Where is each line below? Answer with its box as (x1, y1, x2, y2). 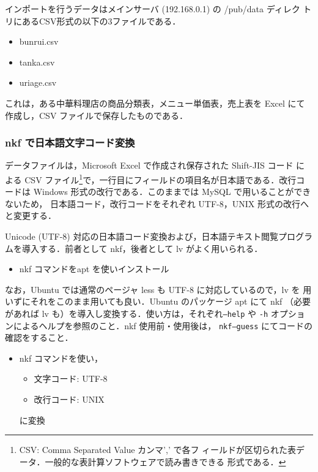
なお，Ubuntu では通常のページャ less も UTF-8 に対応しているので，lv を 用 (5, 283, 312, 295)
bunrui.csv (19, 35, 59, 48)
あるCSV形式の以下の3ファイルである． (21, 14, 181, 27)
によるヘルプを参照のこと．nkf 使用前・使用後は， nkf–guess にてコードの (13, 319, 313, 332)
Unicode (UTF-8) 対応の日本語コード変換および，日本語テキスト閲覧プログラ (5, 230, 312, 242)
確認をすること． (5, 331, 73, 344)
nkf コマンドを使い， (19, 351, 103, 364)
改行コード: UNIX (34, 393, 105, 406)
